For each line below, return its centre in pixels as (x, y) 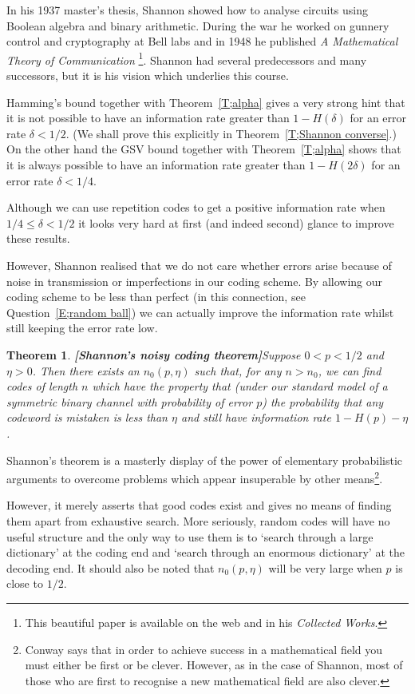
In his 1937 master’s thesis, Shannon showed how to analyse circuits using (188, 10)
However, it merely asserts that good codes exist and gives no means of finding (199, 505)
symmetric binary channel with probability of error (130, 401)
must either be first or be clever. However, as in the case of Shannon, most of (214, 665)
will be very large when (325, 567)
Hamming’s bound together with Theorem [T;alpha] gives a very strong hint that (206, 102)
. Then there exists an (86, 370)
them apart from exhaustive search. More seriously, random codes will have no (198, 520)
